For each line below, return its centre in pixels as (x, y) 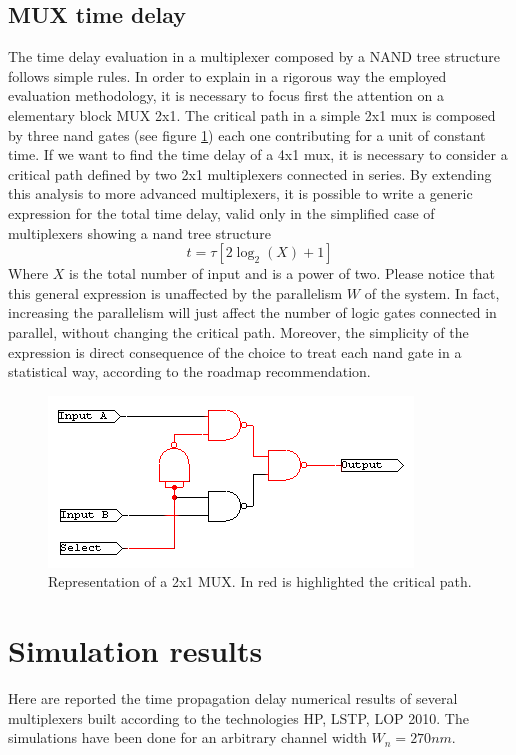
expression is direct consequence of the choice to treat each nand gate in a (235, 351)
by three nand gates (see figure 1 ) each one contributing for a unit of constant (247, 134)
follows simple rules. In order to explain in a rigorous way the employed (227, 75)
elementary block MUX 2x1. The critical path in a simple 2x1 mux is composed (252, 114)
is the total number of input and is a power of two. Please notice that (282, 273)
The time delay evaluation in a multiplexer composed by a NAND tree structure (254, 56)
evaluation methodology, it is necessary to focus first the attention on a (226, 95)
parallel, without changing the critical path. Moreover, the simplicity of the (238, 331)
